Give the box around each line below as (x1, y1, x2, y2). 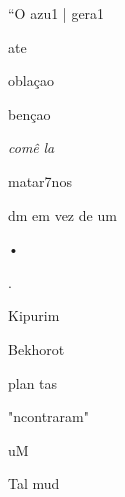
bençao (8, 103, 51, 124)
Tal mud (8, 473, 60, 494)
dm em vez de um (8, 204, 117, 225)
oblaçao (8, 70, 54, 91)
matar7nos (8, 170, 72, 191)
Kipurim (8, 305, 60, 326)
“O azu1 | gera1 (8, 3, 105, 23)
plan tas (8, 372, 58, 393)
